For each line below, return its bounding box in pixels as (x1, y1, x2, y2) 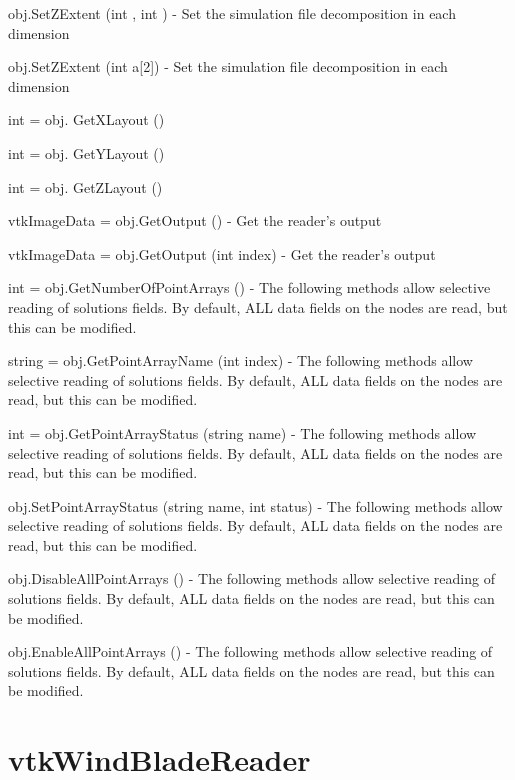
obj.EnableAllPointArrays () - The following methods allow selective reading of (8, 641, 493, 662)
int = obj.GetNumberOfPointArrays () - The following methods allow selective (8, 277, 491, 298)
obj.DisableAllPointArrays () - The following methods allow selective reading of (8, 568, 495, 589)
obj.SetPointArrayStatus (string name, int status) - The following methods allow (8, 495, 503, 516)
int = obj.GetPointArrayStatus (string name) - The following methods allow (8, 422, 477, 443)
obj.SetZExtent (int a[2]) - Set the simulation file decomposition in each (8, 56, 448, 77)
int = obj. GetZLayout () (8, 176, 163, 197)
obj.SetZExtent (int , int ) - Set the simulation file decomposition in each (8, 3, 456, 23)
